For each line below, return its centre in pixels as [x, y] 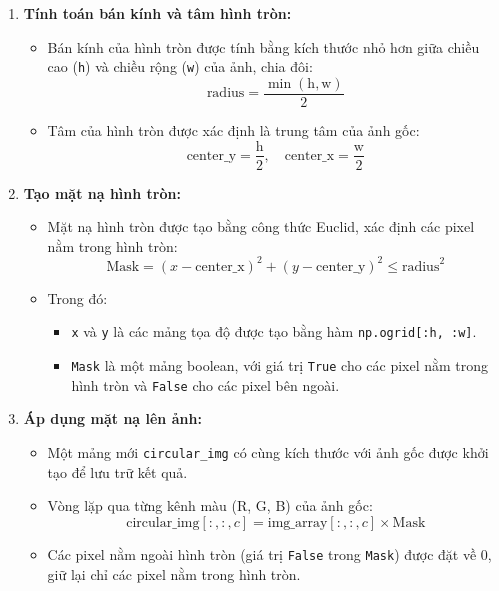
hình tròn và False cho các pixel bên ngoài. [205, 384]
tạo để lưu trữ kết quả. [117, 471]
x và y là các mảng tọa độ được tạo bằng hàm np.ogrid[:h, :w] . [274, 331]
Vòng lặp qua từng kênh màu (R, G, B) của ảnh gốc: [210, 505]
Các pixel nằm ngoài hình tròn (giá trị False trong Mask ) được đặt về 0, [269, 553]
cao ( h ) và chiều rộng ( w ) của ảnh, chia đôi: [180, 66]
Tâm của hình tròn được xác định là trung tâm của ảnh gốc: [233, 129]
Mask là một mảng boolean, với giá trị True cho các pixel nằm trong [280, 365]
